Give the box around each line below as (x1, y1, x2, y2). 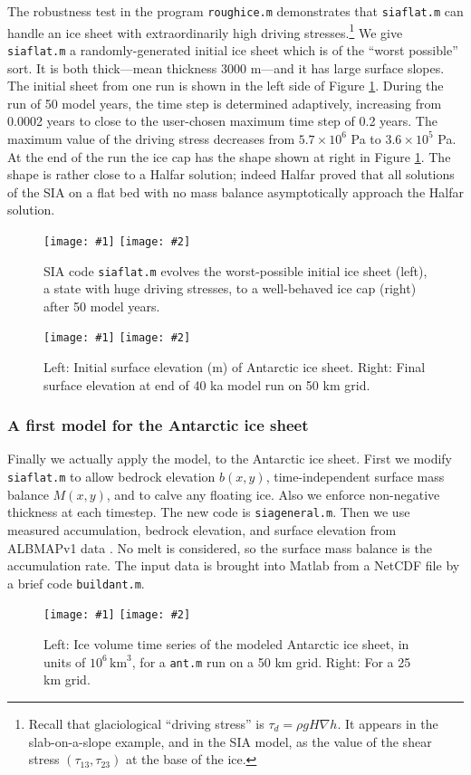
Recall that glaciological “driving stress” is (28, 713, 264, 732)
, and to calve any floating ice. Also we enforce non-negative (106, 484, 440, 503)
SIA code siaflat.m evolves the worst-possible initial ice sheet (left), (43, 261, 428, 280)
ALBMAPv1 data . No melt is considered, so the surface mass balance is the (7, 538, 432, 557)
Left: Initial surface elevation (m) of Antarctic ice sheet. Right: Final (43, 358, 426, 377)
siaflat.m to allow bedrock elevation (7, 467, 216, 486)
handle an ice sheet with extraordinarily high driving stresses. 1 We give (7, 20, 403, 42)
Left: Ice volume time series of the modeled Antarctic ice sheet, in (43, 635, 409, 654)
